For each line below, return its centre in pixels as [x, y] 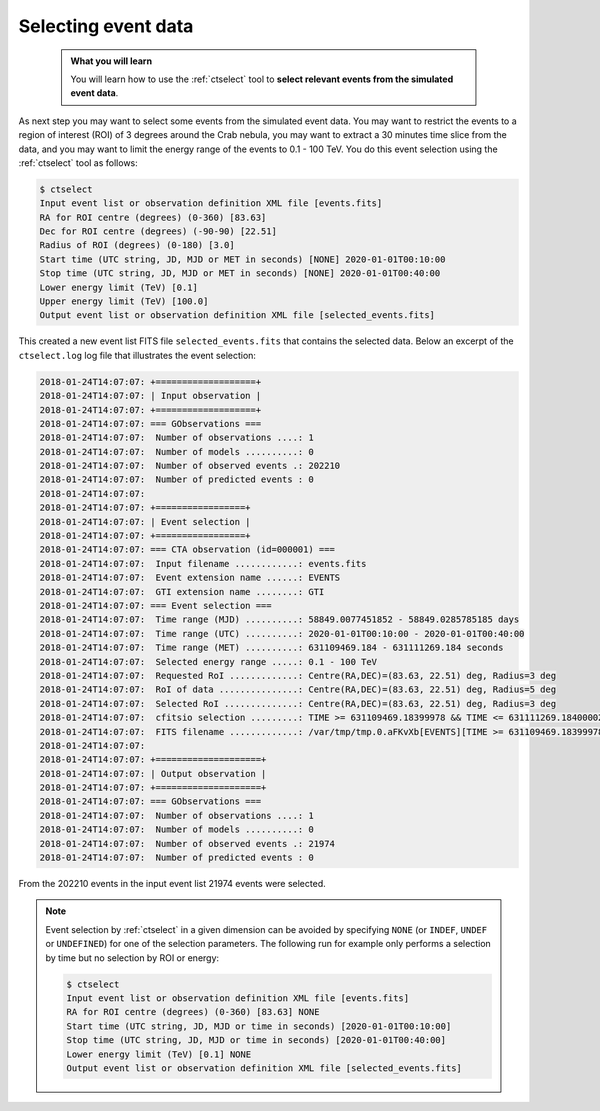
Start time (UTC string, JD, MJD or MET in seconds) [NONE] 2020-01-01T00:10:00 [242, 259]
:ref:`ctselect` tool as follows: [78, 162]
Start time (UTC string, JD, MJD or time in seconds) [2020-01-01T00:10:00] [259, 1026]
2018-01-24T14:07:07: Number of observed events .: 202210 [190, 466]
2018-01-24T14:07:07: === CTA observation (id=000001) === [187, 549]
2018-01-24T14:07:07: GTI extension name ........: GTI [182, 591]
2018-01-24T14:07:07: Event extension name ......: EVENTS [190, 578]
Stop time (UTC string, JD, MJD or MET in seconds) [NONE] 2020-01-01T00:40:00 [240, 273]
